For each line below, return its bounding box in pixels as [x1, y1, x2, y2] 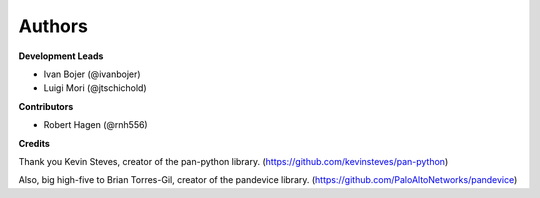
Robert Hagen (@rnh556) [43, 119, 149, 131]
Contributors [18, 100, 74, 112]
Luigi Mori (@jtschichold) [43, 82, 147, 94]
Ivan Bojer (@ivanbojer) [43, 68, 141, 80]
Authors [18, 15, 89, 37]
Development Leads [18, 50, 104, 62]
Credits [18, 137, 50, 149]
